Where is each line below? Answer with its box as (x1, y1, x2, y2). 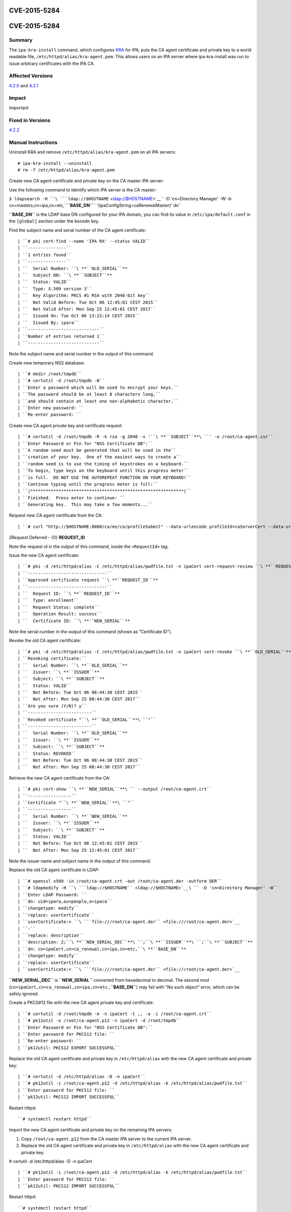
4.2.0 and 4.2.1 (9, 82, 38, 88)
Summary (9, 37, 33, 44)
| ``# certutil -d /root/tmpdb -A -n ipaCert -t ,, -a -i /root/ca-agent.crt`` (17, 1011, 212, 1017)
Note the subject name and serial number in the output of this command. (9, 351, 155, 357)
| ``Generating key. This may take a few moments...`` (17, 502, 153, 508)
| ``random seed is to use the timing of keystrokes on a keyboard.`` (17, 461, 189, 466)
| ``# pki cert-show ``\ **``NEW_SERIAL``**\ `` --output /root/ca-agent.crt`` (17, 786, 212, 792)
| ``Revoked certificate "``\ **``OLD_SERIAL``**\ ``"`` (17, 717, 156, 722)
